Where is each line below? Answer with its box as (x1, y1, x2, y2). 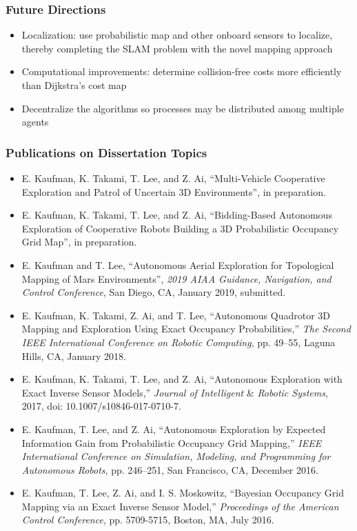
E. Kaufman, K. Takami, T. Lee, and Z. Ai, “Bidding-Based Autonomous (21, 208, 332, 222)
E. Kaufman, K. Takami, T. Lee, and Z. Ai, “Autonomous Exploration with (21, 372, 343, 386)
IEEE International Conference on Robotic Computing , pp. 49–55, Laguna (21, 334, 336, 349)
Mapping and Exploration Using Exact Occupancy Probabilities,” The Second (21, 321, 351, 336)
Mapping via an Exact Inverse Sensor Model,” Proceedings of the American (21, 499, 339, 513)
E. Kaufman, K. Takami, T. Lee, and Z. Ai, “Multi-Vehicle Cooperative (21, 171, 325, 185)
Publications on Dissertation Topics (6, 143, 207, 161)
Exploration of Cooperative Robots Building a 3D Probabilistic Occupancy (21, 221, 339, 235)
